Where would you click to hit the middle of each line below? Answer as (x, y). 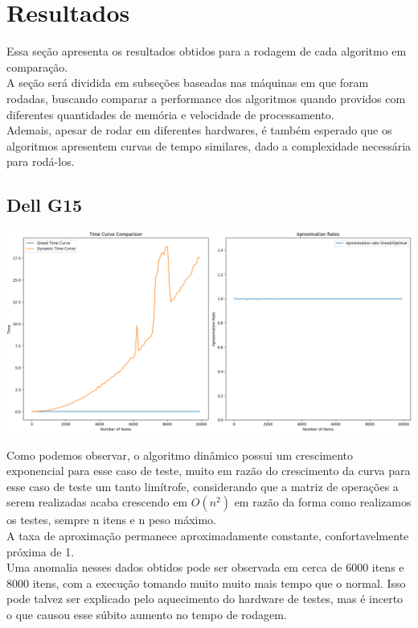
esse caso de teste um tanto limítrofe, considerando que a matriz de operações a (203, 486)
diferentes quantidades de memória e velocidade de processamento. (170, 114)
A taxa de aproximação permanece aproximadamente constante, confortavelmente (208, 536)
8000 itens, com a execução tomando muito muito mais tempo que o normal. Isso (206, 583)
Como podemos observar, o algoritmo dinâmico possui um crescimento (180, 454)
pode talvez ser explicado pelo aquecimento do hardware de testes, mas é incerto (205, 599)
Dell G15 (45, 205)
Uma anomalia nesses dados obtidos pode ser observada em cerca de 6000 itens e (205, 567)
